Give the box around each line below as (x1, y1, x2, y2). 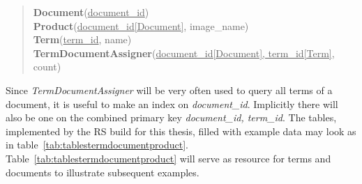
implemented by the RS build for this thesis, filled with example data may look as (6, 123, 356, 138)
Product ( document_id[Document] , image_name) (33, 18, 249, 33)
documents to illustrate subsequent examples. (6, 164, 199, 179)
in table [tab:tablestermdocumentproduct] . (6, 137, 188, 152)
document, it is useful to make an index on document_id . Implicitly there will (6, 96, 338, 111)
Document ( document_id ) (33, 5, 149, 19)
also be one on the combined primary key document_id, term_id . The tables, (6, 110, 337, 125)
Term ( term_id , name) (33, 32, 132, 47)
